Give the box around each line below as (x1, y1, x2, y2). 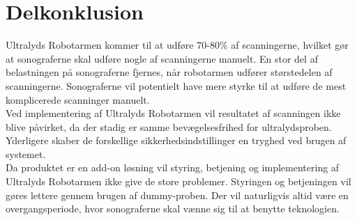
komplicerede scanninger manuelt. (6, 92, 150, 107)
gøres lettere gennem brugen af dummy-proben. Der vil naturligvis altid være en (6, 187, 349, 202)
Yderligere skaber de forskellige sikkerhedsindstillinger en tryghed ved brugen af (6, 133, 347, 148)
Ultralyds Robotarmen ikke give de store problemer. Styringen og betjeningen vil (6, 174, 351, 189)
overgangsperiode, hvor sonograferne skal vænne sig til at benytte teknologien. (6, 201, 340, 216)
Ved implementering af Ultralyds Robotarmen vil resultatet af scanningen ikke (6, 106, 341, 120)
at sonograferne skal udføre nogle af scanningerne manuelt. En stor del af (6, 51, 318, 65)
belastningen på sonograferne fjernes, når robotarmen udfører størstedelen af (6, 65, 333, 79)
